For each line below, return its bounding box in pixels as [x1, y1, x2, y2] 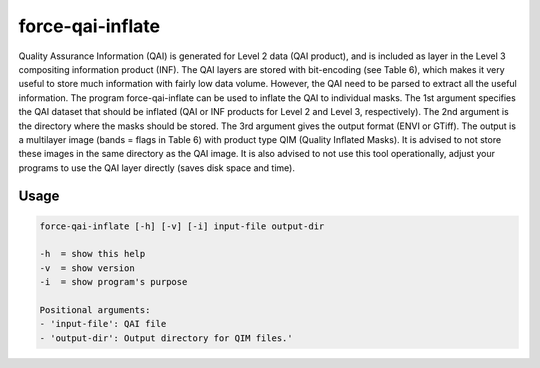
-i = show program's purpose [39, 276, 188, 288]
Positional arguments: [39, 305, 151, 316]
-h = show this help [39, 248, 146, 260]
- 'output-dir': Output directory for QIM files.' [39, 332, 294, 344]
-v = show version [39, 262, 135, 274]
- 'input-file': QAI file [39, 318, 167, 330]
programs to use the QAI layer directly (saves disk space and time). [18, 161, 295, 174]
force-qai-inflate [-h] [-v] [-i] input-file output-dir [39, 220, 325, 232]
